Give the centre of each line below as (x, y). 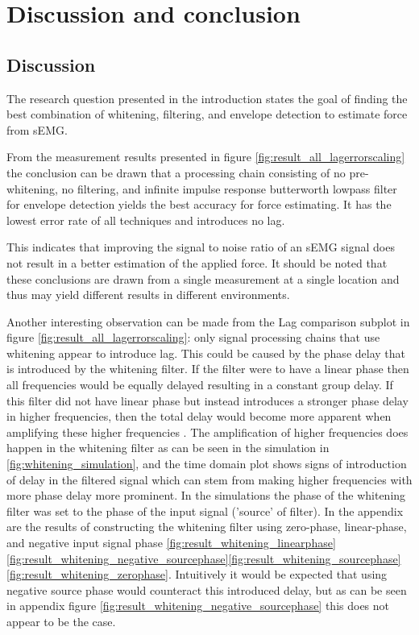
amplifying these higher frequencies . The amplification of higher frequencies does (207, 432)
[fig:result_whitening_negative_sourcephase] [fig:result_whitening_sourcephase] (204, 558)
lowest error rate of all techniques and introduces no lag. (146, 220)
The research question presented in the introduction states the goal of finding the (207, 98)
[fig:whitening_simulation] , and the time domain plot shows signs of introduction (207, 464)
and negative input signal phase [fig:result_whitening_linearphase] (171, 543)
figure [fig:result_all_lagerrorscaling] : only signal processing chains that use (193, 337)
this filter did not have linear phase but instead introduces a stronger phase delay (207, 400)
